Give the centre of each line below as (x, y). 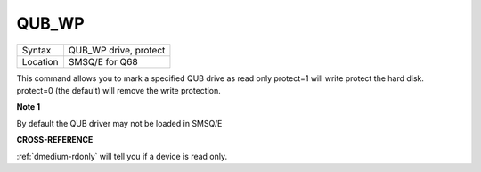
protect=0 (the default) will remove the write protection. (119, 90)
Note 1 (28, 107)
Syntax (37, 50)
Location (40, 61)
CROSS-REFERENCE (55, 140)
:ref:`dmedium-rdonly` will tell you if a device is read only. (122, 156)
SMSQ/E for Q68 (103, 61)
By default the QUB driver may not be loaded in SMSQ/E (119, 123)
